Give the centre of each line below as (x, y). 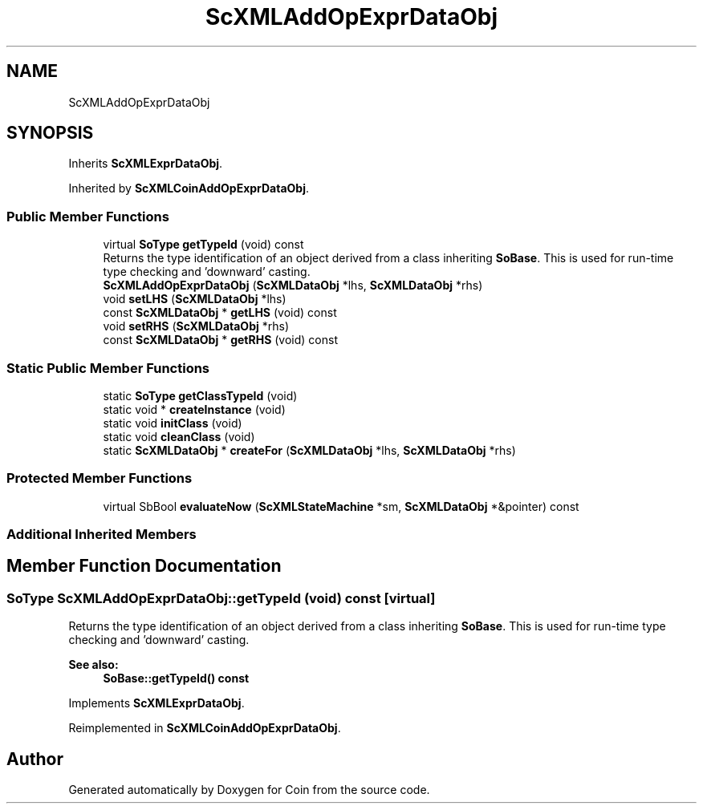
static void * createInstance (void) (194, 409)
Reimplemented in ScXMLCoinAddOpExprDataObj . (205, 728)
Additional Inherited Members (102, 535)
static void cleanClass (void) (179, 436)
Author (35, 759)
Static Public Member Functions (108, 368)
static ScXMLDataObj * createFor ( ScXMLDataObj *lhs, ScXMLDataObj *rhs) (309, 450)
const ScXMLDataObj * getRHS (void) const (220, 340)
